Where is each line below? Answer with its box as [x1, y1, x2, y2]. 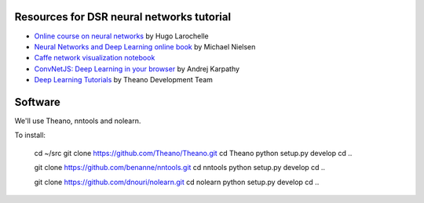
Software [14, 95, 60, 109]
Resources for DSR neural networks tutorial [14, 10, 232, 24]
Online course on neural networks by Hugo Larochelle [34, 31, 209, 41]
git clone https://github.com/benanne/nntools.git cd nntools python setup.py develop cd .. [34, 163, 326, 172]
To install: [14, 130, 46, 140]
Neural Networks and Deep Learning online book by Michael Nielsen [34, 42, 256, 51]
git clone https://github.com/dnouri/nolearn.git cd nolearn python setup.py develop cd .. [34, 177, 320, 187]
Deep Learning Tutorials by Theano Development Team [34, 75, 214, 85]
